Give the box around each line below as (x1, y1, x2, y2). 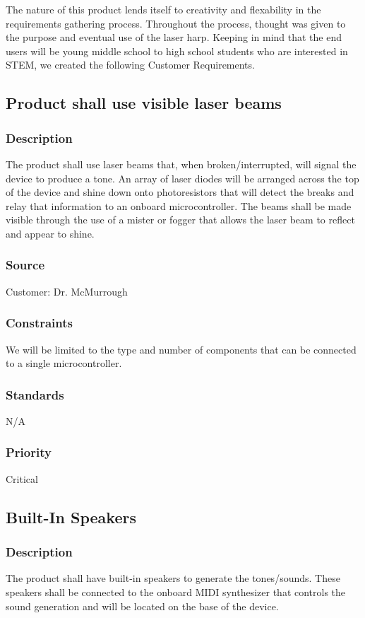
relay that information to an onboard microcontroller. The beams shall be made (6, 198, 352, 213)
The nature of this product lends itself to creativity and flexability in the (6, 2, 321, 16)
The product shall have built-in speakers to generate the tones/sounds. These (6, 571, 340, 585)
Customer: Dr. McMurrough (6, 284, 128, 298)
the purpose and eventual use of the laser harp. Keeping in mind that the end (6, 30, 342, 45)
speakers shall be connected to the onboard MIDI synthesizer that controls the (6, 584, 346, 599)
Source (6, 256, 45, 274)
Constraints (6, 314, 73, 332)
